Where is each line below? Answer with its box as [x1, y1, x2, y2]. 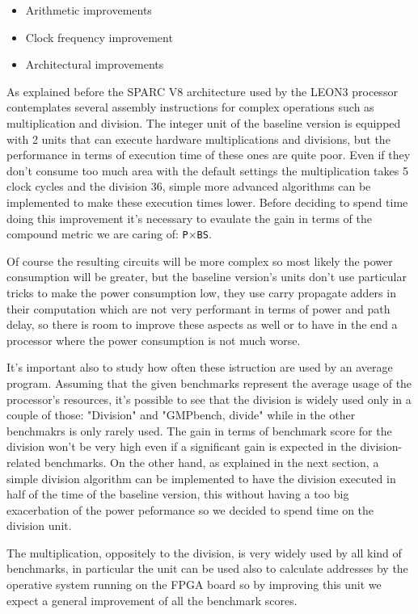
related [6, 453, 41, 470]
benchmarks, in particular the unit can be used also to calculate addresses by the [6, 560, 408, 577]
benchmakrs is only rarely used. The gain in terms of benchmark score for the [6, 422, 392, 439]
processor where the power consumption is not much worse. [6, 331, 301, 348]
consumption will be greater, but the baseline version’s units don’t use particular [6, 268, 407, 285]
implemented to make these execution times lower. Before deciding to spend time [6, 193, 408, 210]
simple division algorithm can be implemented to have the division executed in [6, 469, 396, 486]
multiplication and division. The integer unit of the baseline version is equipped [6, 114, 401, 131]
